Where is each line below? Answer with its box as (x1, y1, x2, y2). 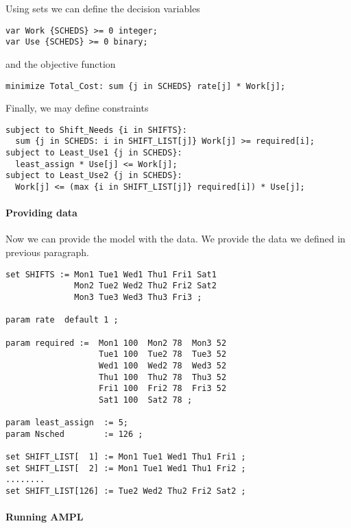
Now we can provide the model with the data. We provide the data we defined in (5, 231, 346, 246)
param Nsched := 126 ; (5, 429, 143, 439)
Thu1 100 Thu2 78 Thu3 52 (99, 372, 227, 382)
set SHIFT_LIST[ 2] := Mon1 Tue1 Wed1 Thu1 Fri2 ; (5, 463, 246, 473)
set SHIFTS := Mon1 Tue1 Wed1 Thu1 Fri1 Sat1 (5, 269, 217, 279)
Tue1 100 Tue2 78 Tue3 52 (99, 349, 227, 360)
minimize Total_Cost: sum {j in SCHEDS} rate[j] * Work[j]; (5, 81, 286, 91)
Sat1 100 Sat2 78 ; (99, 394, 193, 405)
